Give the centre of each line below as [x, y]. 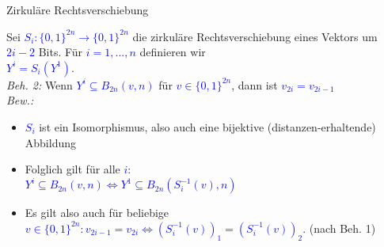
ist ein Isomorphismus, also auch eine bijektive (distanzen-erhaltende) [207, 126]
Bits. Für [61, 52]
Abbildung [51, 142]
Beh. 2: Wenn [40, 84]
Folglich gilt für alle [72, 169]
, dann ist [255, 84]
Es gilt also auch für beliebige [97, 213]
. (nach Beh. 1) [339, 228]
